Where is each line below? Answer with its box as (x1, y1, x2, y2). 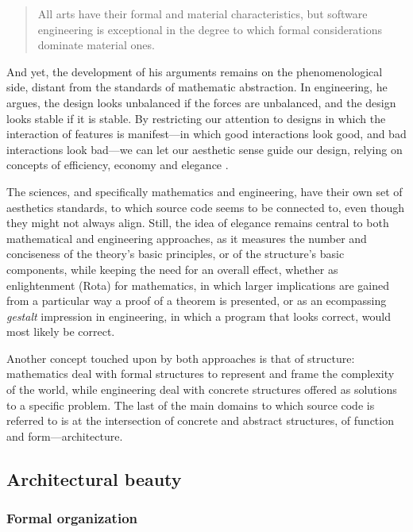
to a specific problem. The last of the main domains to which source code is (6, 396, 375, 413)
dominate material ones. (37, 37, 155, 53)
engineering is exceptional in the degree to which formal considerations (37, 21, 383, 37)
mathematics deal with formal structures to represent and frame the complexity (6, 365, 395, 382)
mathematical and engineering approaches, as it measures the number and (6, 229, 367, 246)
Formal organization (6, 508, 138, 528)
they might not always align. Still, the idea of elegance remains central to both (6, 214, 389, 231)
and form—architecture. (6, 427, 123, 444)
